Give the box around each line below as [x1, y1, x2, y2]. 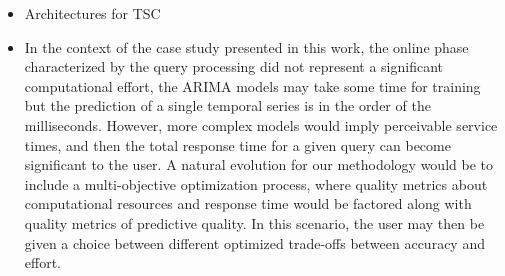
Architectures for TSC [24, 3, 161, 23]
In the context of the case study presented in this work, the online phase [24, 36, 469, 57]
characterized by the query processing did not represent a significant [24, 56, 444, 77]
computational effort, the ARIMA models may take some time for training [24, 75, 481, 96]
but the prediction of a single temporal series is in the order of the [24, 95, 431, 116]
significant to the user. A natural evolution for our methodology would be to [24, 154, 493, 175]
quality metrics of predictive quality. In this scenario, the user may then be [24, 212, 485, 233]
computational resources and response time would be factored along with [24, 193, 472, 214]
